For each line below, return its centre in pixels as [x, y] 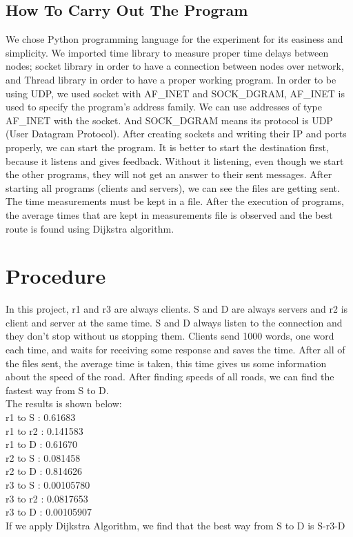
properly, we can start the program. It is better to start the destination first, [167, 147]
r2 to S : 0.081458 [43, 457]
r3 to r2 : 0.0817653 [47, 498]
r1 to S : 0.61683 [41, 417]
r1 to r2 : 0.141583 [44, 430]
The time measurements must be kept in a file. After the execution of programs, [175, 201]
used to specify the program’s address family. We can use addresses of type [164, 107]
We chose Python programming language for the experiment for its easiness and [174, 39]
